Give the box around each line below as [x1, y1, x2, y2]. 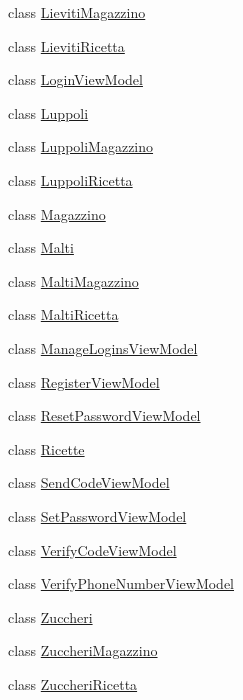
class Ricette [8, 438, 85, 459]
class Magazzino [8, 203, 106, 224]
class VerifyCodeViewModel [8, 539, 177, 560]
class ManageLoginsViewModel [8, 337, 198, 358]
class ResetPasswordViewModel [8, 405, 201, 426]
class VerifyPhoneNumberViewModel [8, 573, 235, 594]
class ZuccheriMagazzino [8, 640, 158, 661]
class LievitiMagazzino [8, 2, 146, 22]
